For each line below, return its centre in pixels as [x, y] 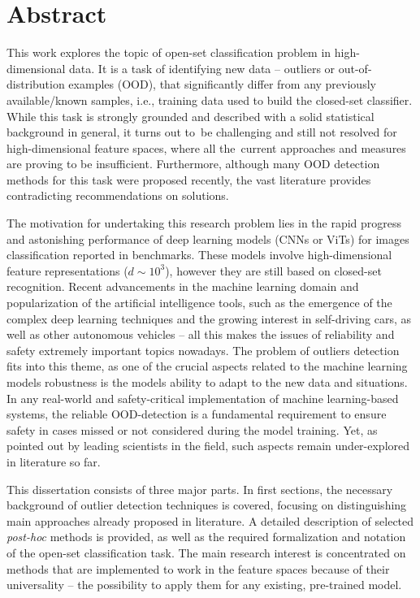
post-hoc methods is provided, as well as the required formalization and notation [206, 537]
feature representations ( [67, 270]
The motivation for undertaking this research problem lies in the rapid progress [204, 223]
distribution [36, 84]
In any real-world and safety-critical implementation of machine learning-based [203, 398]
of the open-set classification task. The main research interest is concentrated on [206, 552]
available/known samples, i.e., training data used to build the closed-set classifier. [210, 100]
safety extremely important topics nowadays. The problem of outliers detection [203, 350]
